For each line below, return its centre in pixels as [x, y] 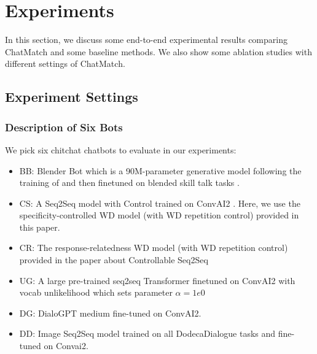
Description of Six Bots [64, 127]
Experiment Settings [72, 97]
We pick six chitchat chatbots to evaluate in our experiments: [121, 149]
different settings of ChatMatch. [65, 63]
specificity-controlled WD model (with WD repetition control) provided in [159, 215]
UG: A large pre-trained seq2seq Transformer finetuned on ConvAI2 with [157, 280]
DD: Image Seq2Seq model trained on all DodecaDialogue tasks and [147, 333]
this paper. [40, 227]
